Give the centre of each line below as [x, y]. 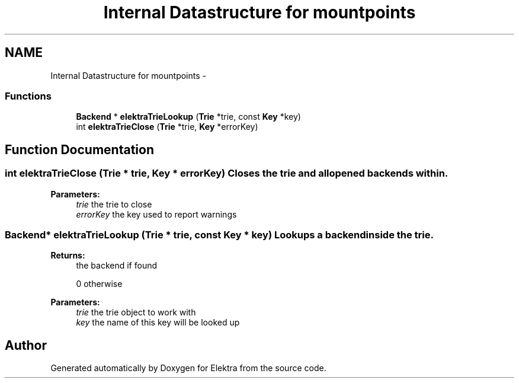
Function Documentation [79, 149]
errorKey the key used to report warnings [156, 214]
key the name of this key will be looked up [158, 323]
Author [26, 345]
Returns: [68, 256]
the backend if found [117, 266]
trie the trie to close [114, 204]
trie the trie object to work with [136, 312]
